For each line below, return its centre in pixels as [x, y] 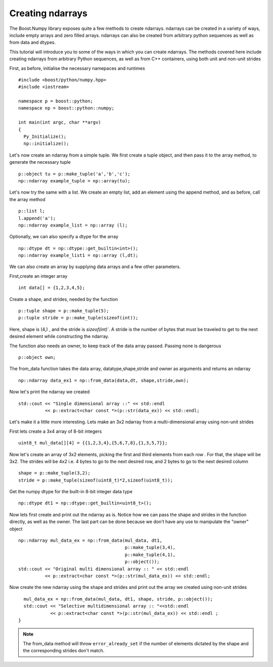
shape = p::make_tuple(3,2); [54, 473]
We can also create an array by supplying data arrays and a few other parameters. [95, 267]
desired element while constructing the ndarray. [59, 337]
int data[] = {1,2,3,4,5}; [52, 288]
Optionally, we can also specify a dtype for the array [64, 237]
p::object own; [37, 357]
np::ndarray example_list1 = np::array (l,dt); [78, 255]
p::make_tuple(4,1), [150, 554]
